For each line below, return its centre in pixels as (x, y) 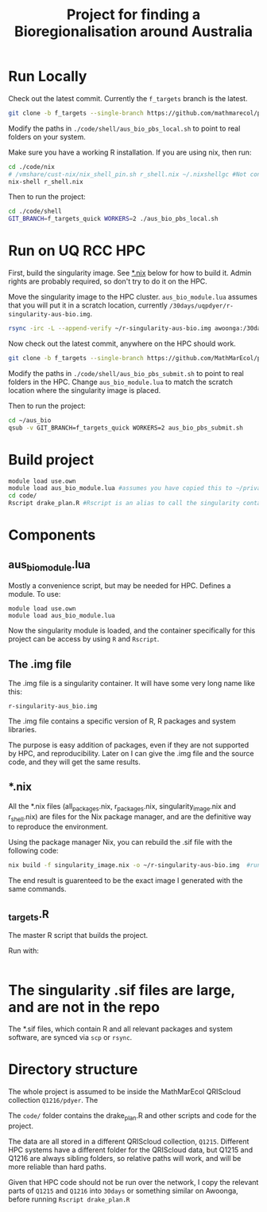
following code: (33, 851)
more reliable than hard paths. (58, 1167)
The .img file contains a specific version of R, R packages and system (122, 721)
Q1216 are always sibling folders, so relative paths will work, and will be (125, 1159)
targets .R (29, 915)
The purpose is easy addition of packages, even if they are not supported (128, 745)
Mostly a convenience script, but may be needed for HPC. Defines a (120, 586)
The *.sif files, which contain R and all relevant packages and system (120, 1029)
